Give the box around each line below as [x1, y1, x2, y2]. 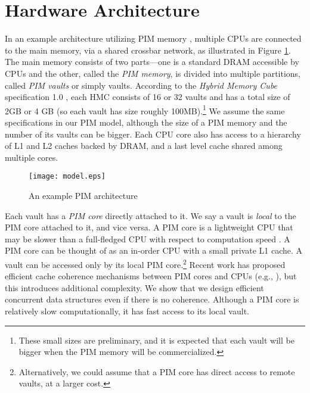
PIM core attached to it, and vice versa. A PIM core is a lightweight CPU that [5, 221, 293, 233]
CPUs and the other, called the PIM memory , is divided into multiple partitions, [5, 67, 301, 79]
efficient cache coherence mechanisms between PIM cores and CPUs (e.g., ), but [5, 270, 297, 282]
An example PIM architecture [29, 189, 138, 201]
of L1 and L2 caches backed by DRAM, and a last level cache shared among [5, 139, 283, 152]
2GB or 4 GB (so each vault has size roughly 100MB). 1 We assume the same [5, 102, 285, 117]
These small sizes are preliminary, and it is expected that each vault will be [18, 333, 294, 346]
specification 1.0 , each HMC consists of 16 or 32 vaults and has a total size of [5, 91, 290, 103]
